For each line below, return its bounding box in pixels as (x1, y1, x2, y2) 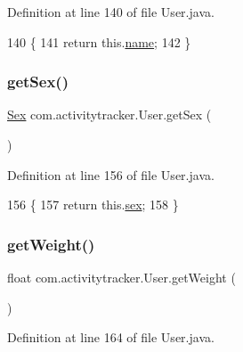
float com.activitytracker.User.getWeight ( (7, 268, 236, 286)
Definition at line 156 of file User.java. (7, 165, 215, 184)
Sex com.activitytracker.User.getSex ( (7, 105, 212, 124)
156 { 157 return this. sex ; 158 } (7, 195, 179, 214)
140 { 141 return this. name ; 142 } (7, 32, 191, 51)
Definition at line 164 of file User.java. (7, 328, 215, 347)
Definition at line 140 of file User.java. (7, 3, 215, 20)
